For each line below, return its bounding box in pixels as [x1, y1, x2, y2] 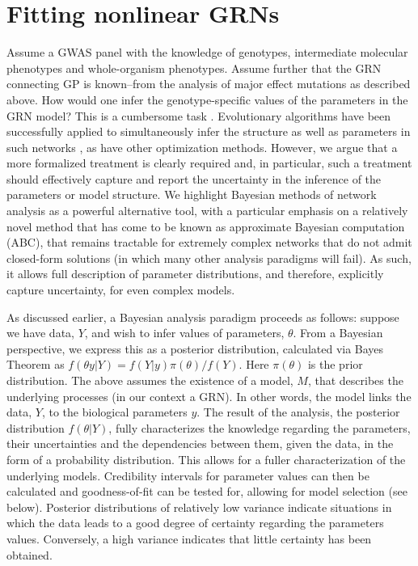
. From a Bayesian [293, 324, 383, 341]
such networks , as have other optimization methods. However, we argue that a [6, 138, 398, 155]
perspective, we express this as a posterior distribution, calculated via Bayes [6, 340, 384, 357]
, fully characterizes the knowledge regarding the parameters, [108, 419, 411, 436]
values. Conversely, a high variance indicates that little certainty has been [6, 530, 372, 547]
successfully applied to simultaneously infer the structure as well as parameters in [6, 123, 411, 140]
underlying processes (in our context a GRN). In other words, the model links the [6, 387, 412, 404]
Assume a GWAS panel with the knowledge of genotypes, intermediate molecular [6, 44, 408, 61]
